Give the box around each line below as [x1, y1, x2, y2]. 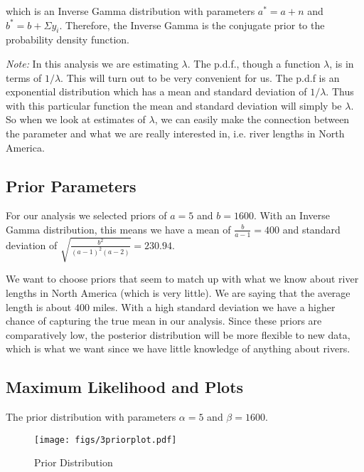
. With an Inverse [253, 208, 330, 223]
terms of [6, 70, 42, 85]
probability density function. [6, 32, 130, 47]
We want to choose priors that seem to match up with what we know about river [6, 271, 359, 286]
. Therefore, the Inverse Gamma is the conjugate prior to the [59, 17, 325, 32]
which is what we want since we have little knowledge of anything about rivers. [6, 341, 350, 356]
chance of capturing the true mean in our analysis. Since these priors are [6, 313, 322, 328]
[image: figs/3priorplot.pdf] [34, 434, 177, 445]
